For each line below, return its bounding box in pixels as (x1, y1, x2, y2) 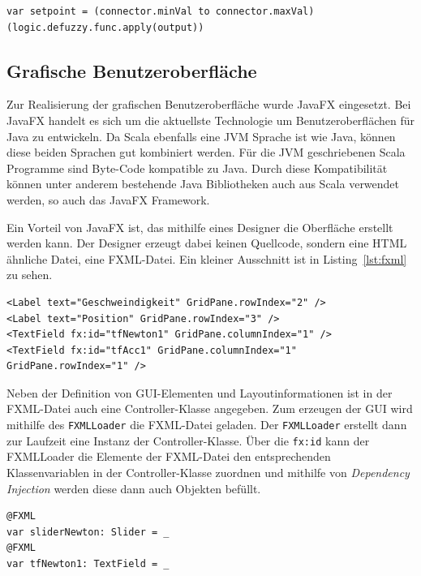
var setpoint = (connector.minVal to (6, 6, 210, 17)
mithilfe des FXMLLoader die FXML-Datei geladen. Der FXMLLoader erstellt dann (6, 416, 407, 433)
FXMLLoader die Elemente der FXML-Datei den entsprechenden (6, 448, 331, 465)
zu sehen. (6, 266, 53, 283)
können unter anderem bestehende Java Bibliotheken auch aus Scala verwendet (6, 175, 400, 192)
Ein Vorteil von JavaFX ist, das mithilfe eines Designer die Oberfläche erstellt (6, 218, 393, 235)
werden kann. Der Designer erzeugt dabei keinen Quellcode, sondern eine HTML (6, 234, 407, 251)
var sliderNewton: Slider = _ (6, 526, 170, 538)
